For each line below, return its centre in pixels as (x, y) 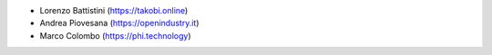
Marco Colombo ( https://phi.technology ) (115, 35)
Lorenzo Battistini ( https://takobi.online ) (114, 10)
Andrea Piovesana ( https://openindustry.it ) (119, 23)
